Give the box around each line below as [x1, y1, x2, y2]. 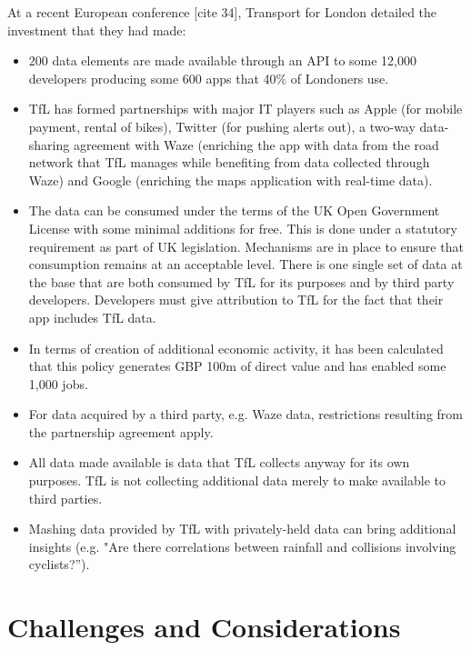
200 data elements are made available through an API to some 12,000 [28, 51, 417, 70]
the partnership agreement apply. [28, 422, 214, 441]
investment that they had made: [7, 20, 186, 39]
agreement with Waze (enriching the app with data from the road [73, 135, 439, 154]
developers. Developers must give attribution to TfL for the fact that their [28, 290, 444, 309]
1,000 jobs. [28, 374, 88, 393]
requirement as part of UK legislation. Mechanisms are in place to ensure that [28, 236, 464, 255]
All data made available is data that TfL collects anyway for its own [28, 453, 410, 472]
